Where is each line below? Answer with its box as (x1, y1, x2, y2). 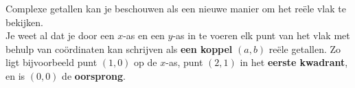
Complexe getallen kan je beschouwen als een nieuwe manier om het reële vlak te (5, 1, 346, 15)
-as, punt (165, 55, 203, 69)
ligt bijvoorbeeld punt (5, 55, 98, 69)
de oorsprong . (62, 68, 126, 82)
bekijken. (5, 14, 43, 29)
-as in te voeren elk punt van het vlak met (172, 28, 350, 43)
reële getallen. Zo (268, 41, 341, 56)
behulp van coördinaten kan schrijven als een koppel (5, 41, 233, 56)
